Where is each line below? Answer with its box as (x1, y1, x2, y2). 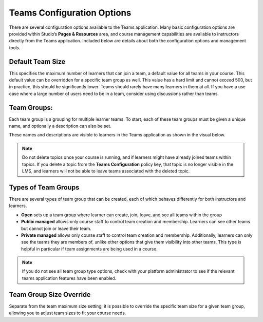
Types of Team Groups (9, 183, 80, 191)
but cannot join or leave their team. (21, 226, 92, 231)
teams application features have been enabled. (22, 275, 116, 281)
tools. (9, 44, 20, 51)
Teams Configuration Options (9, 7, 131, 18)
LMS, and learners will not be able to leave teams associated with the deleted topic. (22, 168, 190, 174)
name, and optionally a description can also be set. (9, 123, 112, 129)
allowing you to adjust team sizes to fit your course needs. (9, 310, 126, 316)
